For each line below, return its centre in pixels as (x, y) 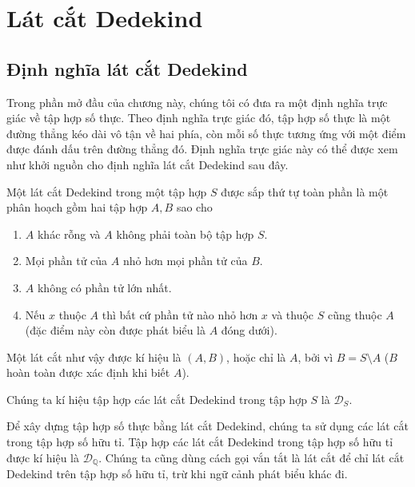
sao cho (194, 207)
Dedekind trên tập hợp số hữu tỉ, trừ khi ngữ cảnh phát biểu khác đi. (177, 474)
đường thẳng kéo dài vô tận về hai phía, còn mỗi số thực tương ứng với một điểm (206, 133)
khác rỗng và (69, 234)
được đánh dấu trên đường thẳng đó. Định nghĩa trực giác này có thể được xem (202, 149)
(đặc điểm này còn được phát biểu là (115, 330)
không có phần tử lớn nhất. (104, 287)
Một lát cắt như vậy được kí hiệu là (94, 356)
